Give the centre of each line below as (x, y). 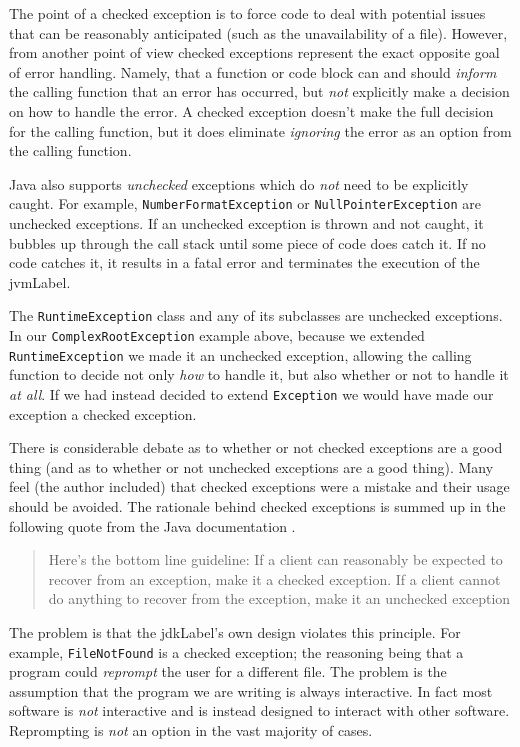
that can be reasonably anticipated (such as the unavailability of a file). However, (258, 32)
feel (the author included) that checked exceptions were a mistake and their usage (259, 486)
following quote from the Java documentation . (152, 525)
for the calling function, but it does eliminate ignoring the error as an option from (260, 130)
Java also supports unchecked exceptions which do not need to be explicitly (239, 183)
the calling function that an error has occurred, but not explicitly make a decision (259, 91)
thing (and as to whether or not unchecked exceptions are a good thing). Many (251, 466)
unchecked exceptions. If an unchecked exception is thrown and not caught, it (246, 223)
